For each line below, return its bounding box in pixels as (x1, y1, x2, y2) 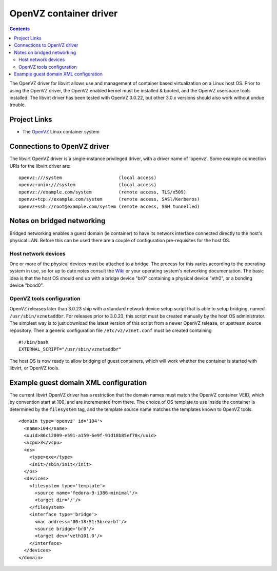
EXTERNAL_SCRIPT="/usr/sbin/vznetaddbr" (18, 346, 122, 352)
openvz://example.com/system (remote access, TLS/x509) (18, 189, 187, 195)
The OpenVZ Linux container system (22, 129, 100, 135)
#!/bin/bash (18, 339, 49, 345)
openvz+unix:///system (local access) (18, 182, 156, 188)
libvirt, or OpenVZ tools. (9, 365, 60, 371)
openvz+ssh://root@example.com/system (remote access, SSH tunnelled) (18, 203, 200, 209)
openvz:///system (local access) (18, 175, 156, 181)
